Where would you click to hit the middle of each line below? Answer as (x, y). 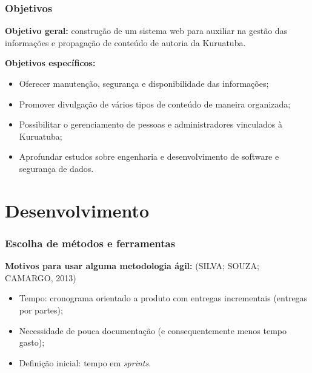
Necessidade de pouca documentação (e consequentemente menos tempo (153, 330)
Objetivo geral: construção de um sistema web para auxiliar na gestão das (146, 31)
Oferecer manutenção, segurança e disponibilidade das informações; (144, 83)
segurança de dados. (56, 168)
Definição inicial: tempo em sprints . (85, 362)
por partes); (41, 310)
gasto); (32, 342)
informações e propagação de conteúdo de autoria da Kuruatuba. (125, 42)
